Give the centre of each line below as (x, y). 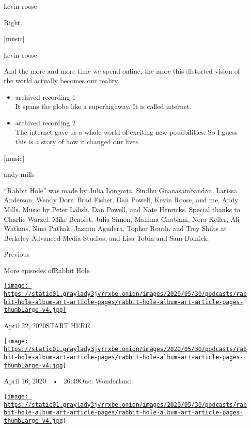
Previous (17, 254)
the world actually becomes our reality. (62, 80)
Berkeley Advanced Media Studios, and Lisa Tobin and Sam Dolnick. (107, 237)
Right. (13, 22)
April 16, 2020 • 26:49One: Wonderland (68, 381)
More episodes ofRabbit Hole (47, 270)
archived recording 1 (45, 97)
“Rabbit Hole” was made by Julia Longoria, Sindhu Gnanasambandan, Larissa (121, 190)
